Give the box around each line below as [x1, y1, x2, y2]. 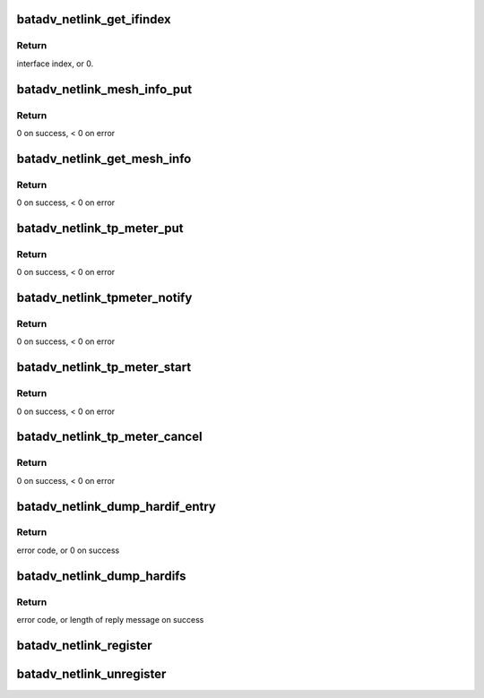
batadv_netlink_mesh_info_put [16, 82, 193, 97]
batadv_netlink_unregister [16, 666, 167, 681]
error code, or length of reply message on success [16, 615, 204, 625]
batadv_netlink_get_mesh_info [16, 151, 192, 166]
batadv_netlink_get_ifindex [16, 12, 171, 27]
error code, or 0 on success [16, 545, 120, 556]
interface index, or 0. [16, 58, 94, 69]
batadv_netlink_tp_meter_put [16, 220, 184, 236]
